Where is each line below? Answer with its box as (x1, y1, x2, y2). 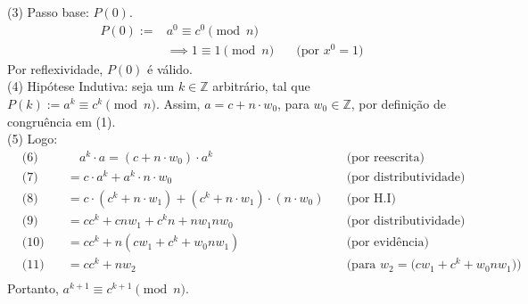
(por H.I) (346, 193, 396, 206)
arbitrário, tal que (212, 77, 310, 95)
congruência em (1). (7, 111, 116, 130)
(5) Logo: (7, 129, 58, 148)
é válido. (147, 59, 193, 78)
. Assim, (155, 94, 201, 112)
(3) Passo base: (7, 3, 89, 21)
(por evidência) (346, 236, 429, 250)
